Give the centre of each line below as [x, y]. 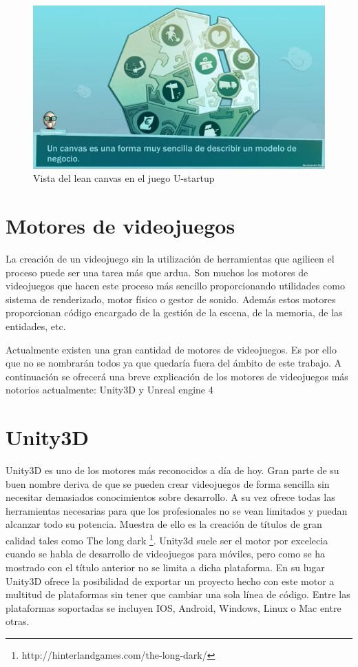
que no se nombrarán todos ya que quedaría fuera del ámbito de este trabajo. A [174, 363]
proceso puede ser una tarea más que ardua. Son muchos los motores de [157, 272]
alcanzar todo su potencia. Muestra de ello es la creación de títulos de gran [164, 524]
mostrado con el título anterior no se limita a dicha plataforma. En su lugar [165, 567]
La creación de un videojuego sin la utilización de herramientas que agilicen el [170, 259]
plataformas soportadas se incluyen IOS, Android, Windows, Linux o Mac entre [173, 607]
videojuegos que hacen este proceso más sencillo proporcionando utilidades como [175, 286]
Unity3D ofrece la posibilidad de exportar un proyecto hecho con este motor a [170, 581]
